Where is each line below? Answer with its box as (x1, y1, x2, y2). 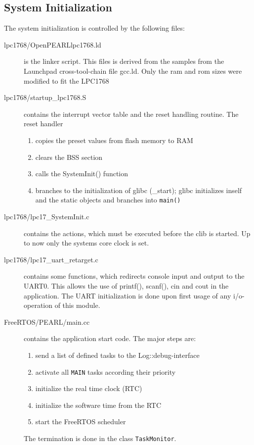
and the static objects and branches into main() (35, 195, 181, 205)
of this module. (54, 300, 100, 310)
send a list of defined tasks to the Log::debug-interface (35, 349, 200, 360)
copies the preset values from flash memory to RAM (35, 135, 193, 145)
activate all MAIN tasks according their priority (35, 366, 176, 377)
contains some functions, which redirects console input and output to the (24, 271, 245, 281)
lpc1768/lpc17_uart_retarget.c (4, 254, 98, 264)
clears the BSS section (35, 151, 103, 162)
